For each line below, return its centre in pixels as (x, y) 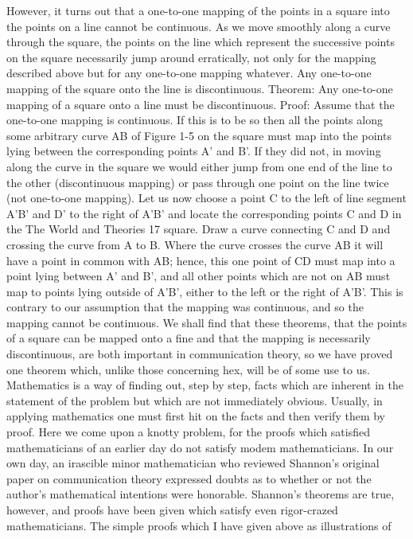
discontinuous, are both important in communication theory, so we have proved (200, 354)
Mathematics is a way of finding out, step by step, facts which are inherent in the (205, 385)
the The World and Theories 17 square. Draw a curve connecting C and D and (199, 229)
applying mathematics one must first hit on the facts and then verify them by (196, 416)
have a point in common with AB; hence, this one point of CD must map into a (201, 260)
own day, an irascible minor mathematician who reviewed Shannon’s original (193, 463)
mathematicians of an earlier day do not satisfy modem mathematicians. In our (200, 447)
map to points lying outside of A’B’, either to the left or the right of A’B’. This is (205, 291)
